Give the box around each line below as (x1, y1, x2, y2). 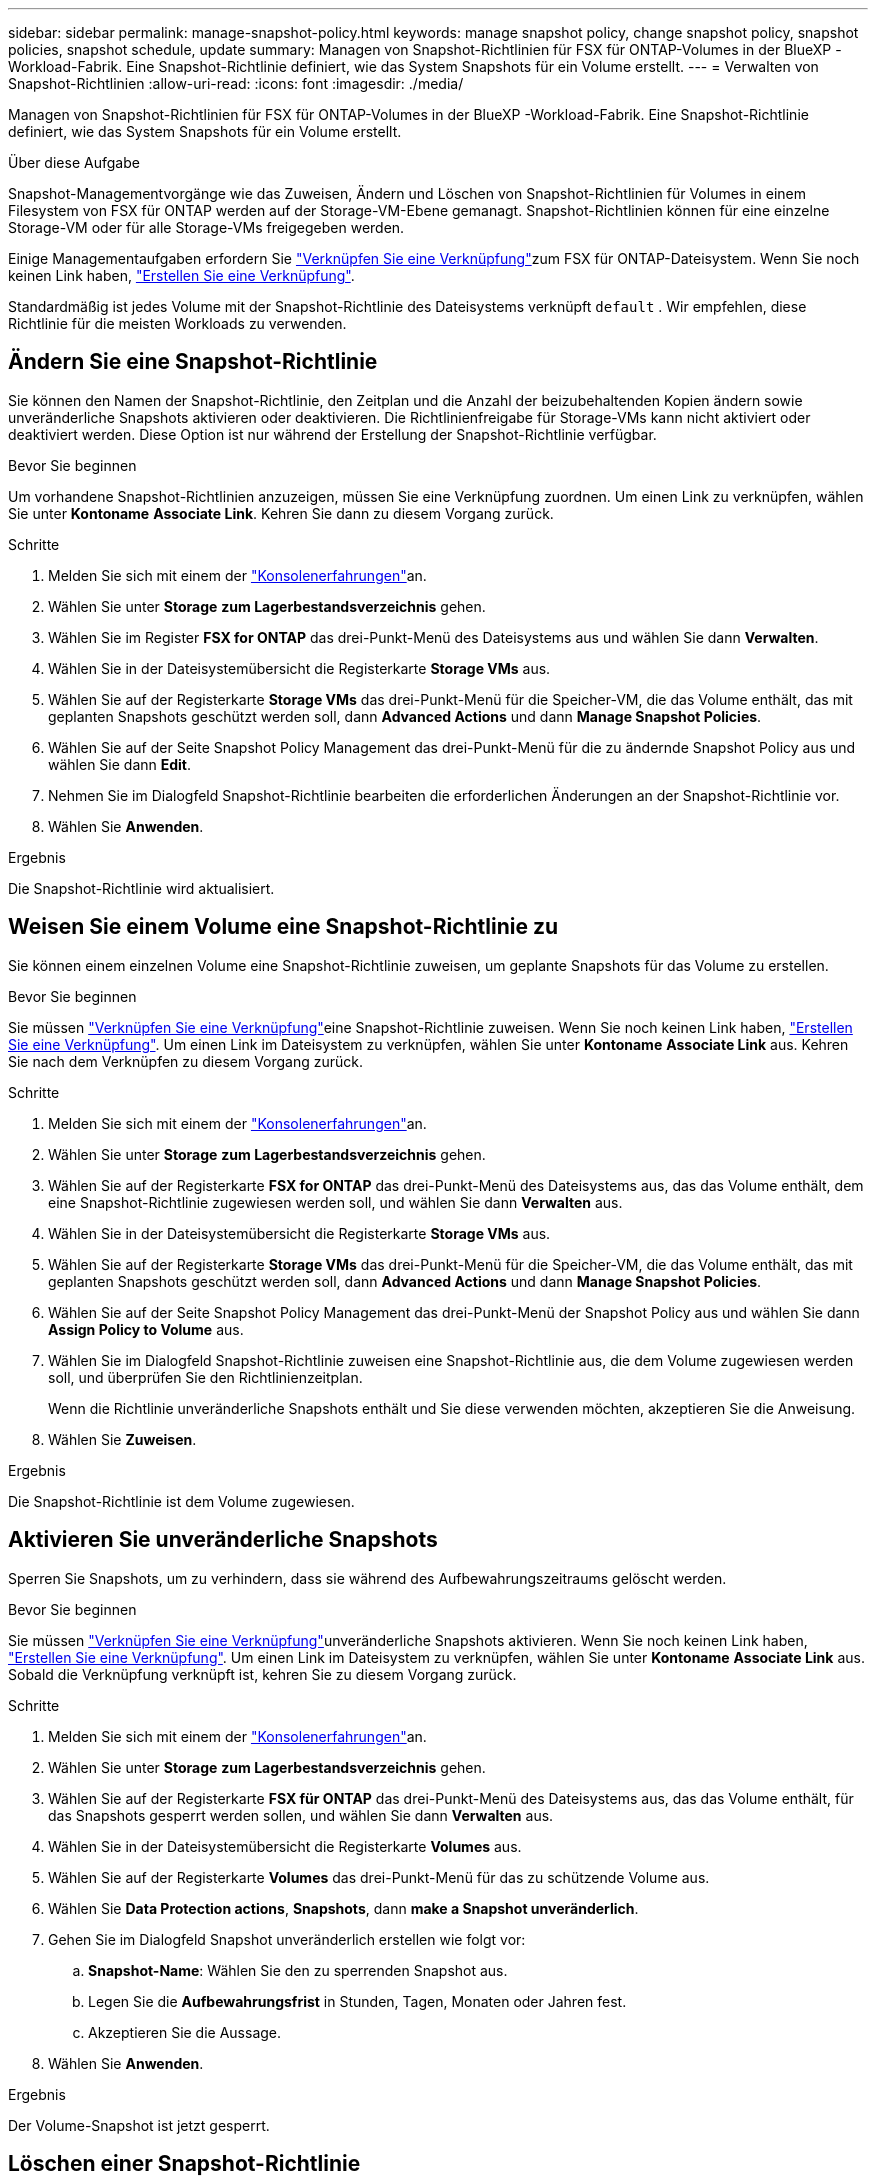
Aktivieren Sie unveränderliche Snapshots (8, 1527, 438, 1553)
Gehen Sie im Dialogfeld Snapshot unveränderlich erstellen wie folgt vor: (48, 1930, 526, 1948)
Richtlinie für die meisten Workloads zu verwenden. (8, 315, 347, 332)
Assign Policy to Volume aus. (48, 1320, 244, 1338)
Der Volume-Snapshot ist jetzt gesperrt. (8, 2116, 270, 2134)
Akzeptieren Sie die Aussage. (88, 2023, 282, 2041)
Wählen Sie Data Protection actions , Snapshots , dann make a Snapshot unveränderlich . (48, 1899, 639, 1917)
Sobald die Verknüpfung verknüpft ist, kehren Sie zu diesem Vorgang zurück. (8, 1665, 517, 1683)
